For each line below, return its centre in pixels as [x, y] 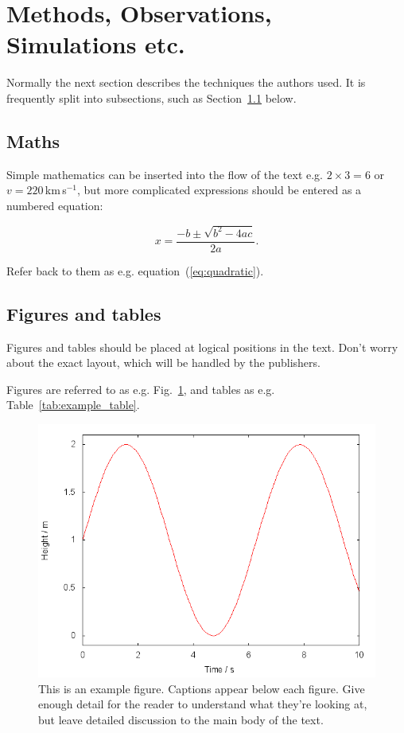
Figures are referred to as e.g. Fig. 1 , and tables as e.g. [141, 389]
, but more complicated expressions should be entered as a [219, 190]
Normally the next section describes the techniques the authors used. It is [186, 82]
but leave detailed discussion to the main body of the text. [181, 719]
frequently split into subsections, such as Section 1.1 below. [151, 97]
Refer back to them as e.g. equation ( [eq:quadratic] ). [135, 270]
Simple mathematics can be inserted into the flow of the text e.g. [165, 174]
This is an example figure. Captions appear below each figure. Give [202, 688]
